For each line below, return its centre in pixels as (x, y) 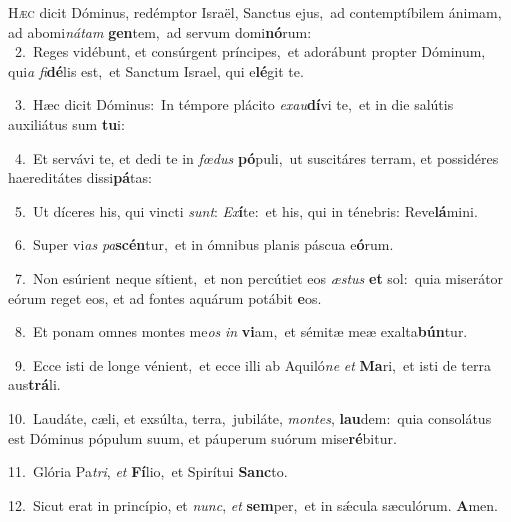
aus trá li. (34, 384)
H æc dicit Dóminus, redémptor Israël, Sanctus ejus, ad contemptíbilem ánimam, (255, 12)
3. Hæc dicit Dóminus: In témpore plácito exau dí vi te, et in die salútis (234, 104)
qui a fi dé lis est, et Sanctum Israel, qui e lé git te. (156, 70)
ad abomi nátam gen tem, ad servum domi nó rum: (160, 31)
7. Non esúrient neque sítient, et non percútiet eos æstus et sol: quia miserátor (259, 277)
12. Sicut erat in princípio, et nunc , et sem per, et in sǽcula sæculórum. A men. (253, 504)
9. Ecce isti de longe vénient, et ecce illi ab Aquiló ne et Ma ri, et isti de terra (252, 364)
